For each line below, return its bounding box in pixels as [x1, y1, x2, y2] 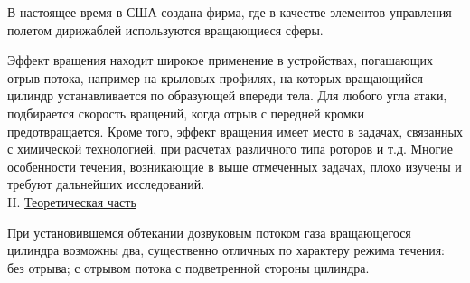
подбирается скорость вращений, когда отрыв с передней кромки [7, 103, 364, 122]
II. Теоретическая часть [7, 192, 136, 211]
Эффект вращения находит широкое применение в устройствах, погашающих [7, 51, 433, 70]
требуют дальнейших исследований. [7, 175, 205, 193]
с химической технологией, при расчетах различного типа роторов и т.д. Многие [7, 139, 453, 158]
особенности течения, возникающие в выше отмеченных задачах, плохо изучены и [7, 156, 462, 175]
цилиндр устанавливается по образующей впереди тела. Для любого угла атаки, [7, 86, 447, 105]
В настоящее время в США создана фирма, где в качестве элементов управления [7, 3, 452, 21]
